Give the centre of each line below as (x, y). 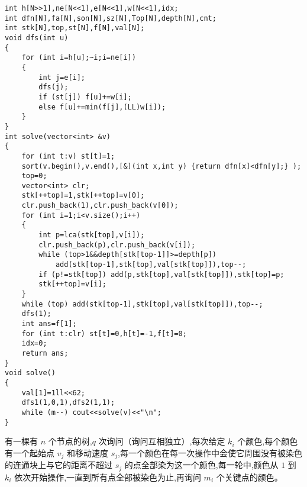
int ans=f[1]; (49, 324)
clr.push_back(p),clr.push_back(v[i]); (117, 245)
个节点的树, (70, 441)
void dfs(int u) (37, 38)
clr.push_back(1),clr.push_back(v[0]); (100, 206)
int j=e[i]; (62, 77)
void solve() (30, 373)
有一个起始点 (30, 452)
